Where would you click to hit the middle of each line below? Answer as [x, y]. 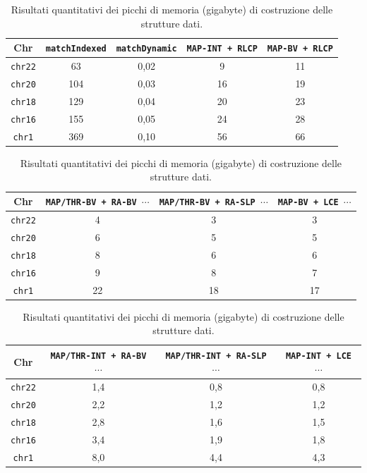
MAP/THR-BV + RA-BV [91, 203]
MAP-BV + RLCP [300, 49]
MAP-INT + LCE [319, 356]
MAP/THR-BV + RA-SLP [207, 203]
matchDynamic [146, 49]
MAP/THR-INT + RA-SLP [216, 356]
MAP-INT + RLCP [222, 49]
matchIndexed [76, 49]
